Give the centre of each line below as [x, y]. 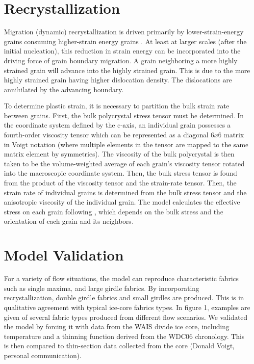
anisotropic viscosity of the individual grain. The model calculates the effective [122, 202]
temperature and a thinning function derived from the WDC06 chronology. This [124, 336]
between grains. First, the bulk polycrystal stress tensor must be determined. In [124, 115]
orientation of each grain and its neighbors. [69, 221]
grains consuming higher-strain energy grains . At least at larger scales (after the [125, 41]
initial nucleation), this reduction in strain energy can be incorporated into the [122, 51]
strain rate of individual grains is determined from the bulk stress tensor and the [125, 192]
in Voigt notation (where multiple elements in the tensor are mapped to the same [126, 144]
